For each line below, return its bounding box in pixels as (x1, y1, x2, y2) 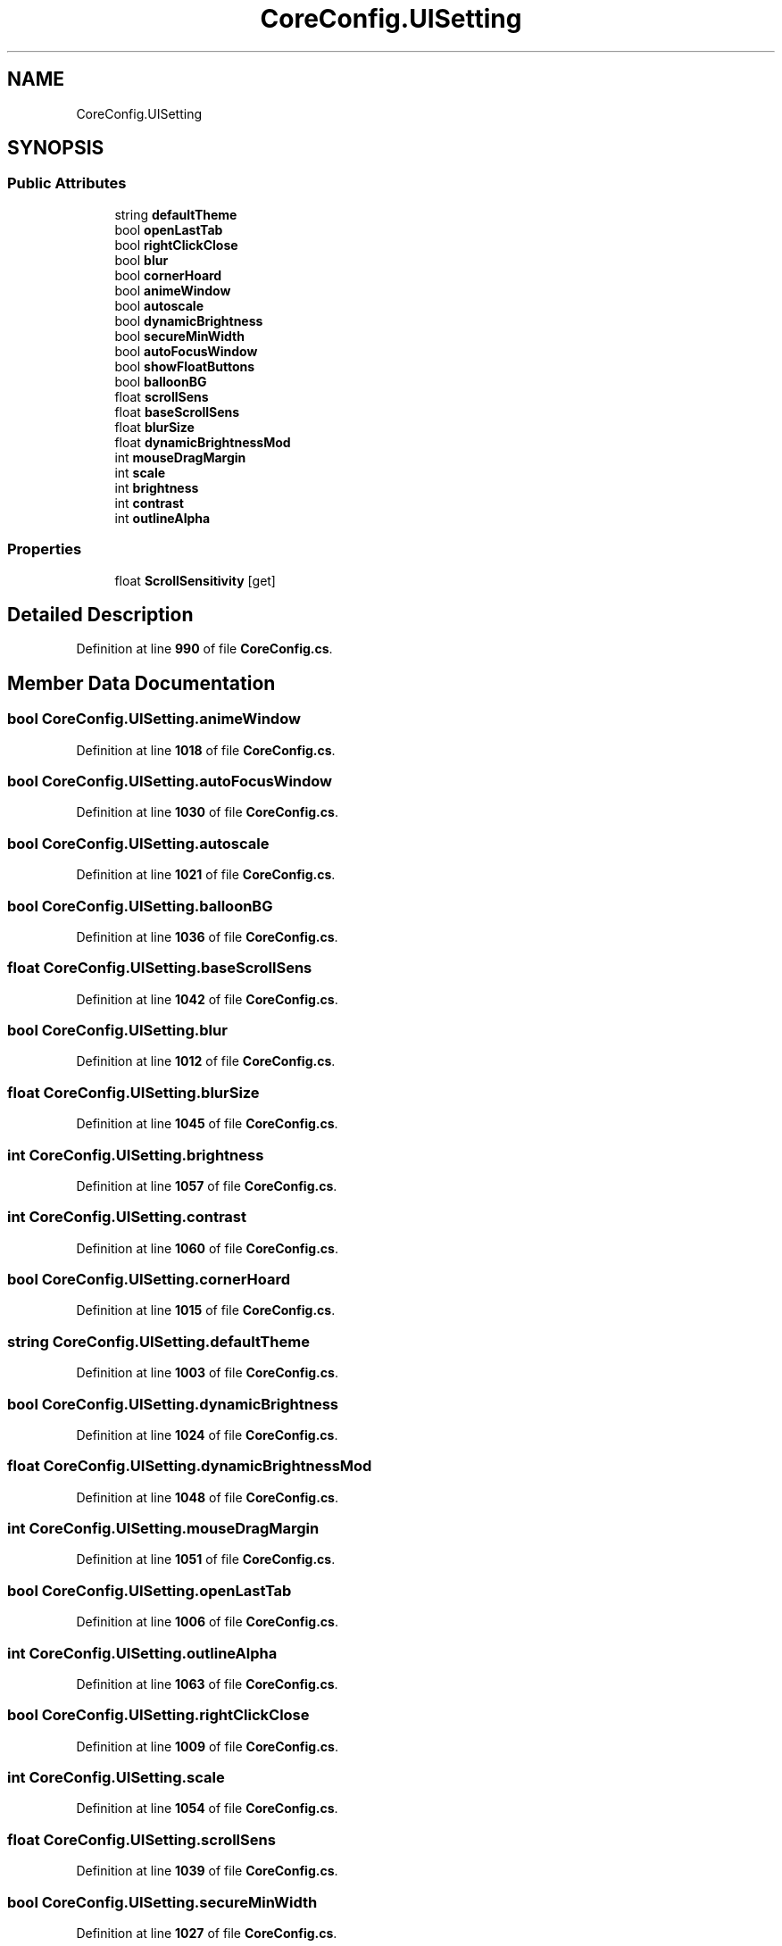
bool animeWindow (114, 282, 231, 298)
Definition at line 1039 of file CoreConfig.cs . (76, 1863, 338, 1879)
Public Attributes (7, 174, 127, 193)
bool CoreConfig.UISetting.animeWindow (7, 710, 301, 728)
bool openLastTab (114, 221, 223, 237)
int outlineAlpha (114, 510, 211, 526)
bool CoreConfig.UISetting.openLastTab (7, 1581, 292, 1600)
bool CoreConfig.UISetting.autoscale (7, 834, 270, 852)
